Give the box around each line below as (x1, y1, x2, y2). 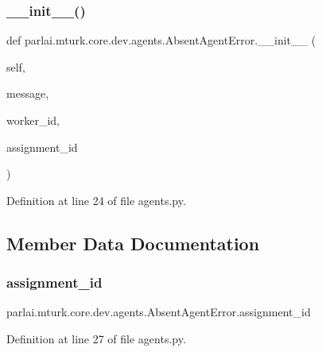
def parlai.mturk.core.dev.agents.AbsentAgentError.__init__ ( (6, 32, 316, 48)
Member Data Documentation (6, 230, 260, 255)
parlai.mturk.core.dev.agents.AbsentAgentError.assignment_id (6, 304, 311, 320)
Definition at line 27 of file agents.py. (6, 330, 186, 346)
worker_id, (6, 112, 60, 128)
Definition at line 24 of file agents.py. (6, 191, 186, 208)
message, (6, 85, 49, 102)
